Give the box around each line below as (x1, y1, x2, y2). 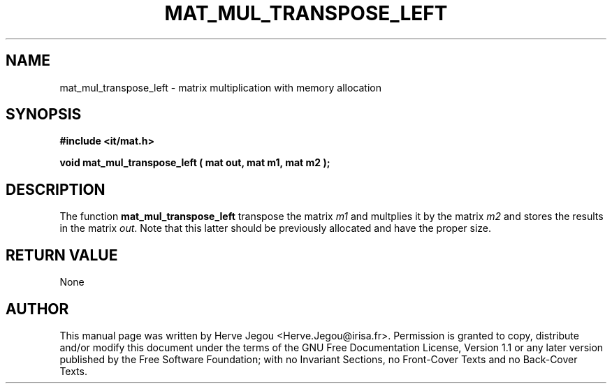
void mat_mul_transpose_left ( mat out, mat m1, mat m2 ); (59, 156, 330, 169)
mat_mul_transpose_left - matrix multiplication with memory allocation (59, 81, 381, 94)
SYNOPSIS (6, 105, 82, 124)
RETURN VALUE (6, 246, 118, 264)
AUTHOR (6, 300, 69, 318)
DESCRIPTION (6, 180, 105, 198)
